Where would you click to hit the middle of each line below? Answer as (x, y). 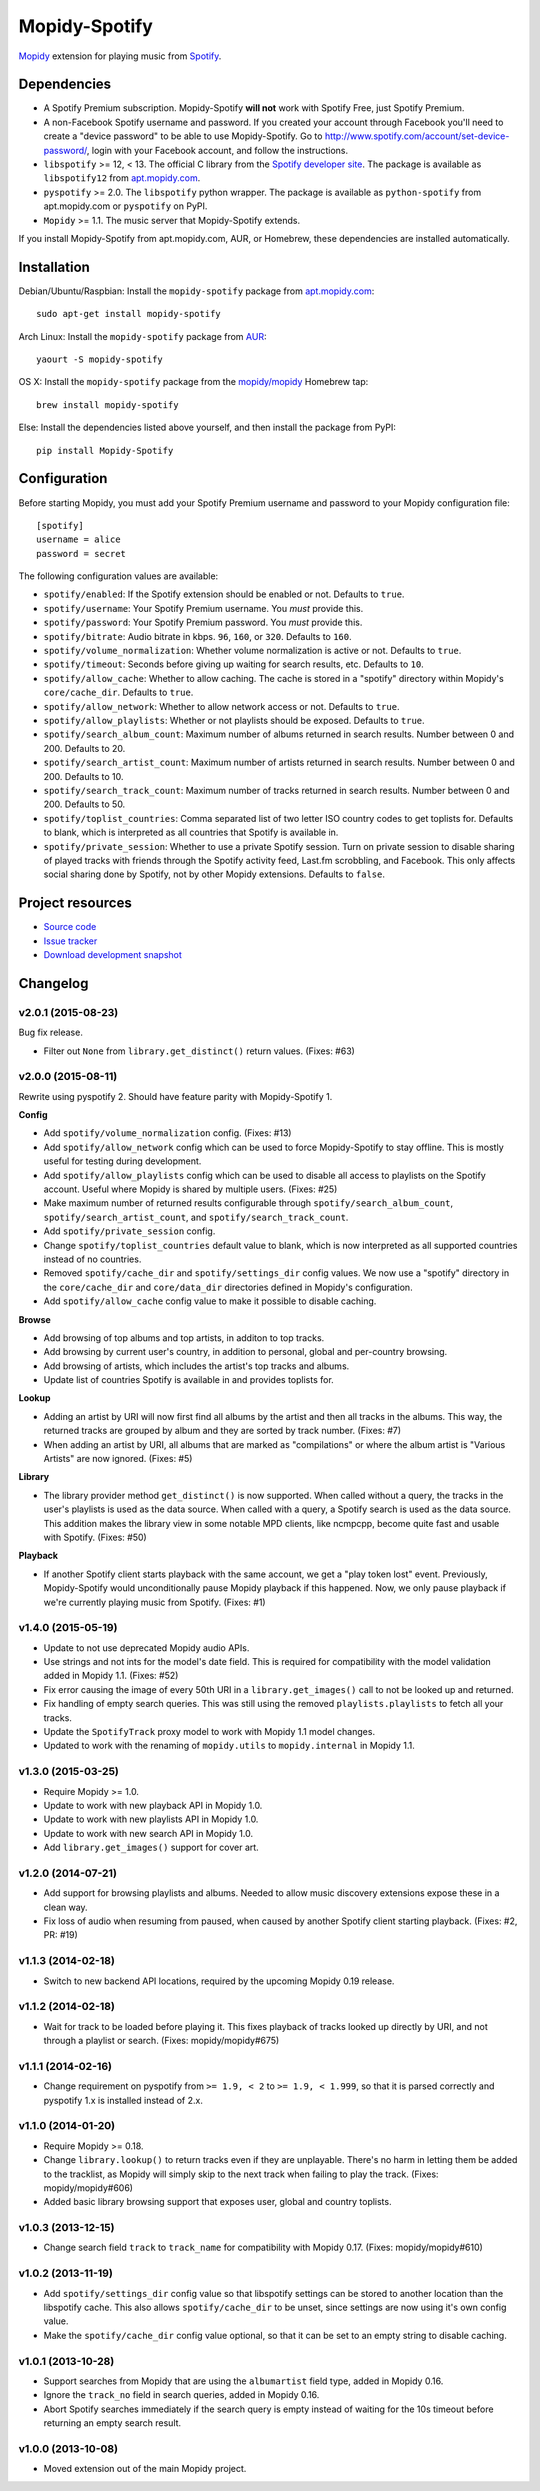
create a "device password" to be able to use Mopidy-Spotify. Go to (183, 136)
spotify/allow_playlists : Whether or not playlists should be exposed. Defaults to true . (234, 720)
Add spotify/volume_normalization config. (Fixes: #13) (167, 1133)
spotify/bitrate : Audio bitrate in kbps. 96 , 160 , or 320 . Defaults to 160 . (197, 636)
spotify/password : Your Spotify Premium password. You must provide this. (203, 622)
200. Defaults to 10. (83, 776)
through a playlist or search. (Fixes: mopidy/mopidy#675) (161, 2041)
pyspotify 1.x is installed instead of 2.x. (123, 2100)
